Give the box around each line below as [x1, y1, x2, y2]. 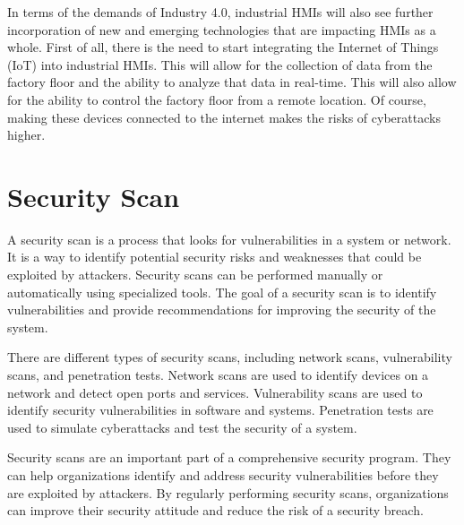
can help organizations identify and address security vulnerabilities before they [7, 466, 439, 484]
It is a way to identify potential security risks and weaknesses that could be [7, 247, 422, 266]
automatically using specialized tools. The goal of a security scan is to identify [7, 282, 437, 301]
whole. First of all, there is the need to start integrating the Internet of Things [7, 38, 439, 56]
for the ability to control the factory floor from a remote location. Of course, [7, 90, 426, 108]
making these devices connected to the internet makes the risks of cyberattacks [7, 108, 441, 126]
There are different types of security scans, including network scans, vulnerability [7, 348, 452, 366]
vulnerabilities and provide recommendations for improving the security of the [7, 300, 436, 319]
